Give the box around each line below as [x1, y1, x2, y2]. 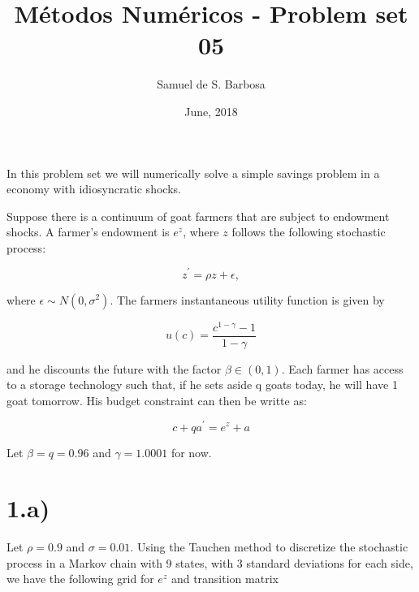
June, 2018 [184, 102, 238, 119]
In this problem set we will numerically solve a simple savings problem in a [6, 164, 380, 181]
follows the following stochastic [231, 223, 386, 240]
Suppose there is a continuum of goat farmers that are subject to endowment [6, 207, 390, 224]
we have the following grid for [6, 570, 154, 587]
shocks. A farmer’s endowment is [6, 223, 170, 240]
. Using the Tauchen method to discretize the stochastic [130, 538, 408, 555]
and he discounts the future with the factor [6, 360, 222, 377]
